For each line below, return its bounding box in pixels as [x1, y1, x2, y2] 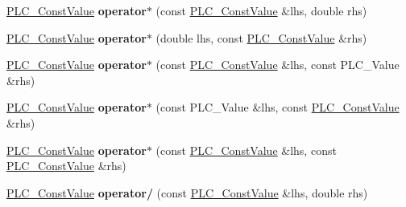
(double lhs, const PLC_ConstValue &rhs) [155, 29, 367, 46]
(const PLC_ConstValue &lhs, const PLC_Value [155, 56, 400, 73]
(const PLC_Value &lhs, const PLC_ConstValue [155, 99, 400, 116]
